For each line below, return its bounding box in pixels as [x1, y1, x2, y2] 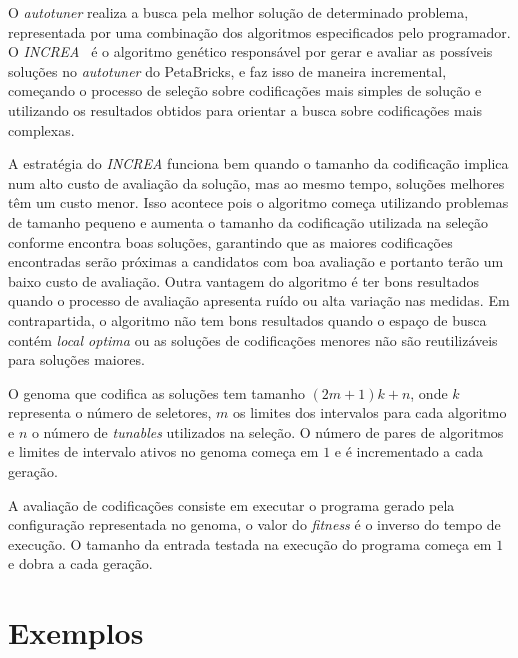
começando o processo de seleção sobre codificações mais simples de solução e [8, 80, 482, 101]
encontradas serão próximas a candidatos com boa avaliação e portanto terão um [8, 251, 504, 272]
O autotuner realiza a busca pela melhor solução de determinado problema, [8, 2, 469, 22]
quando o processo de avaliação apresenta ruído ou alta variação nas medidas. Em [8, 290, 510, 311]
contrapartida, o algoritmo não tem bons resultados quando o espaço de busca [8, 309, 487, 330]
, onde [410, 382, 448, 403]
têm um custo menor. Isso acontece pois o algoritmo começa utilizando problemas [8, 192, 509, 213]
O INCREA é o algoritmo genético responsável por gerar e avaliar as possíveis [8, 41, 493, 62]
